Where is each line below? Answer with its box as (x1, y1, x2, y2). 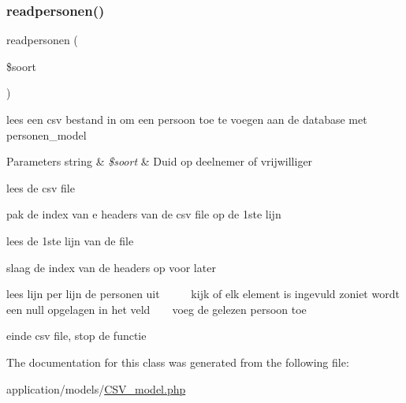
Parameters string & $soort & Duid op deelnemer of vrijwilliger (6, 153, 313, 170)
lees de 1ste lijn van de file (6, 232, 134, 248)
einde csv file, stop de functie (6, 327, 147, 344)
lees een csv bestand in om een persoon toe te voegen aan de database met (6, 111, 367, 127)
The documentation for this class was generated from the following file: (6, 353, 349, 370)
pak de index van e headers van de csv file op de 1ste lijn (6, 206, 281, 222)
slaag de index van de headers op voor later (6, 259, 216, 275)
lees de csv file (6, 179, 75, 196)
